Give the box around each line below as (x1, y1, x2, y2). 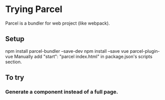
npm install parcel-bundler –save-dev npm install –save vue (5, 48, 129, 54)
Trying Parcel (5, 4, 63, 15)
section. (5, 59, 22, 65)
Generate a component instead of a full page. (5, 88, 119, 95)
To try (5, 73, 24, 82)
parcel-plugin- (130, 48, 160, 54)
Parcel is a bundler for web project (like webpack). (5, 20, 110, 26)
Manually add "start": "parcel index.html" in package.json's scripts (14, 53, 153, 59)
